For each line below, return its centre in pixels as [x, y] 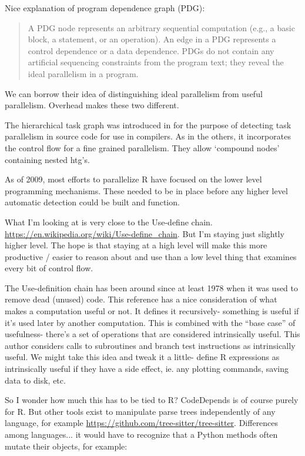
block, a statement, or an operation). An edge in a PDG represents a [152, 39]
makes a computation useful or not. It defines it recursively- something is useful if [152, 311]
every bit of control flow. [49, 268]
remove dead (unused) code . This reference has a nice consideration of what [141, 299]
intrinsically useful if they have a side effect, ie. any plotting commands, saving [147, 369]
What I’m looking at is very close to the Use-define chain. [109, 222]
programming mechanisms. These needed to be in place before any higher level [146, 190]
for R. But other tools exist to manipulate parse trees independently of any [140, 411]
